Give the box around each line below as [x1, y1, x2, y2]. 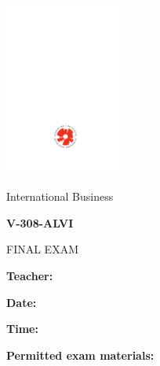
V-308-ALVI [6, 214, 74, 231]
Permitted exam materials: [6, 346, 155, 363]
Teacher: [6, 267, 53, 283]
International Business [6, 188, 114, 205]
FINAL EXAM [6, 241, 78, 257]
